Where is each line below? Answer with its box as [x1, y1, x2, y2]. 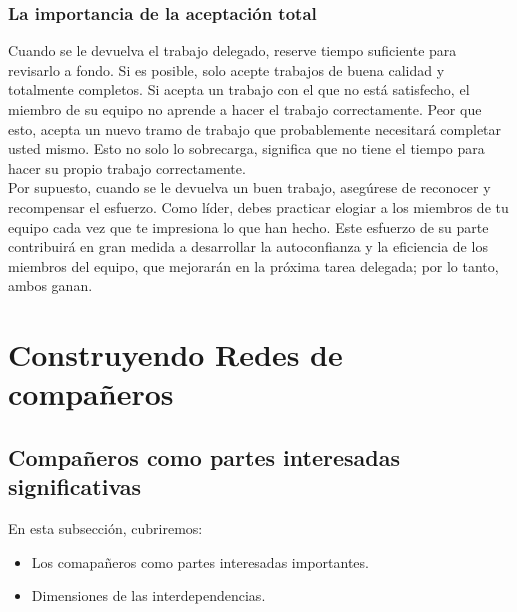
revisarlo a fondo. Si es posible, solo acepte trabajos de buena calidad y [8, 59, 445, 80]
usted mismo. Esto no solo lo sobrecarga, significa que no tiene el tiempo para [8, 138, 485, 159]
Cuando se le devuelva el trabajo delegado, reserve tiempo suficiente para [8, 40, 457, 61]
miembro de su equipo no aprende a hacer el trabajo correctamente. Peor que [8, 99, 482, 119]
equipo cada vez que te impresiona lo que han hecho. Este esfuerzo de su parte [8, 216, 489, 237]
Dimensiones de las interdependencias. [31, 585, 266, 606]
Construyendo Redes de [8, 334, 343, 375]
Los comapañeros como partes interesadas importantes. [31, 551, 369, 572]
